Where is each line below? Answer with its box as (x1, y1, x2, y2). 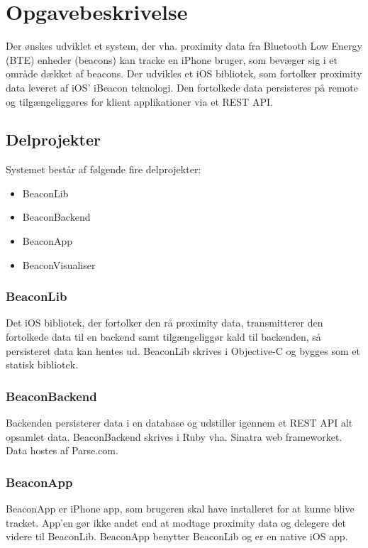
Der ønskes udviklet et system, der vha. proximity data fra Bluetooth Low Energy (6, 38, 362, 53)
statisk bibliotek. (6, 357, 79, 372)
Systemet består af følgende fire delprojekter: (6, 162, 201, 177)
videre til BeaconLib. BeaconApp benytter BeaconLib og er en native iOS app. (6, 529, 348, 544)
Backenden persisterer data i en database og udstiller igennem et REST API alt (6, 415, 353, 430)
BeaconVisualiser (22, 257, 96, 272)
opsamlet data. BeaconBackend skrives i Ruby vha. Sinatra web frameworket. (6, 429, 342, 444)
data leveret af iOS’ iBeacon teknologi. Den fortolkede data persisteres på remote (6, 80, 359, 94)
